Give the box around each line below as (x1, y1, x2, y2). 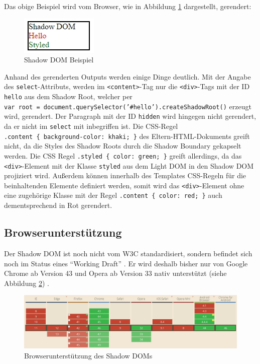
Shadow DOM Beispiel (24, 54, 94, 65)
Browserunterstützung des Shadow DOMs (24, 350, 153, 360)
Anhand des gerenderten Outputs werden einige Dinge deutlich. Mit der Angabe (4, 71, 251, 82)
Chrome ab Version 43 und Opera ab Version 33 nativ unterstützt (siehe (4, 268, 227, 278)
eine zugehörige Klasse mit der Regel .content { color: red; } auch (4, 190, 222, 200)
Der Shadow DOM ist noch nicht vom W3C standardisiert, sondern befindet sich (4, 248, 252, 258)
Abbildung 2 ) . (4, 277, 49, 288)
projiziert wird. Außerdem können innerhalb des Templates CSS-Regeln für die (4, 170, 246, 181)
